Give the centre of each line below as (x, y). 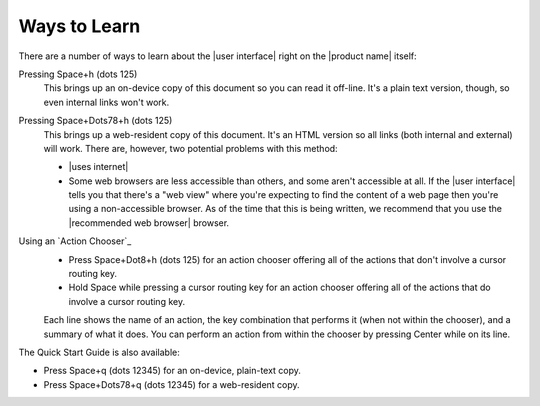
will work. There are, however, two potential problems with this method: (191, 148)
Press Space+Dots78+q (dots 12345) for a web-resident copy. (171, 384)
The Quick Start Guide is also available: (99, 352)
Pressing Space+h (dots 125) (78, 74)
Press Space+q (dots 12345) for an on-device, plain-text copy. (172, 371)
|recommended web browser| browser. (149, 222)
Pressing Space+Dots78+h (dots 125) (95, 121)
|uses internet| (98, 167)
